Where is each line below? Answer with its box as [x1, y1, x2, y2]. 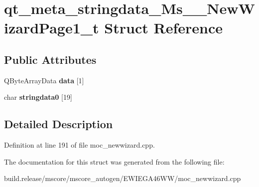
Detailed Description [4, 116, 113, 132]
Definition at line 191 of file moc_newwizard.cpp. [4, 140, 155, 150]
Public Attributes [4, 51, 97, 67]
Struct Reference [104, 17, 223, 38]
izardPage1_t [4, 17, 99, 38]
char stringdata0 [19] [4, 92, 72, 102]
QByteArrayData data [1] [4, 75, 84, 85]
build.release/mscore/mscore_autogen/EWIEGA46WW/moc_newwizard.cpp [4, 173, 241, 184]
